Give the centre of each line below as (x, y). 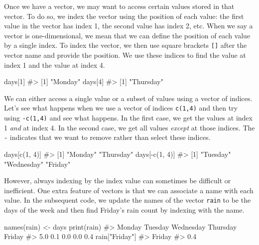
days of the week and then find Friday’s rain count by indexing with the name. (124, 210)
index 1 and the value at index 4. (55, 64)
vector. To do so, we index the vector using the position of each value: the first (124, 16)
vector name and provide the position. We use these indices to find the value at (125, 55)
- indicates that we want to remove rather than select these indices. (107, 137)
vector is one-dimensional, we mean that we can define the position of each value (127, 35)
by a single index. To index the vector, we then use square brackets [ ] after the (126, 45)
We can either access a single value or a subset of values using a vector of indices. (128, 98)
